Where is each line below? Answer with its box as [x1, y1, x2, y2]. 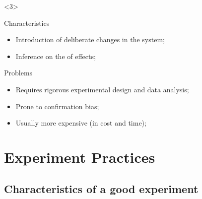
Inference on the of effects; [15, 51, 96, 61]
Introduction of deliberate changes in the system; [15, 34, 165, 45]
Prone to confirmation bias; [15, 101, 99, 111]
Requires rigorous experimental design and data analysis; [15, 84, 189, 94]
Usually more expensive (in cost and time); [15, 118, 146, 128]
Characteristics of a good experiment [4, 181, 199, 196]
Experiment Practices [4, 146, 155, 167]
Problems [4, 67, 33, 78]
